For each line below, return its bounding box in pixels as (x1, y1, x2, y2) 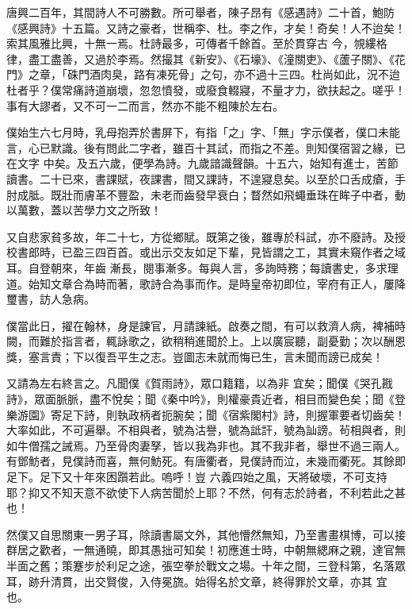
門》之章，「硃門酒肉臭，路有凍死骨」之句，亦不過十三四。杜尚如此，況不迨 (6, 66, 400, 83)
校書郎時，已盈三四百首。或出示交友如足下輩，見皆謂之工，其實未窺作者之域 (6, 244, 406, 260)
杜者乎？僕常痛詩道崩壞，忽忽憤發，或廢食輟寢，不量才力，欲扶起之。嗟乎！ (6, 81, 406, 98)
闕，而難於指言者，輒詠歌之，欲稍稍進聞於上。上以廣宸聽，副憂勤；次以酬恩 (6, 333, 406, 349)
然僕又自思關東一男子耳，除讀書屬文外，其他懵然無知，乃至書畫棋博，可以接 (6, 526, 406, 542)
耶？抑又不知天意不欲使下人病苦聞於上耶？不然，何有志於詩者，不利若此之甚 (6, 484, 406, 500)
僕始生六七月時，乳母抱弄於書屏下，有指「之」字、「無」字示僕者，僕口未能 (6, 124, 400, 141)
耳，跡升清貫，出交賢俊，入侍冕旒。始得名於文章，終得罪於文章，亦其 (6, 572, 372, 589)
